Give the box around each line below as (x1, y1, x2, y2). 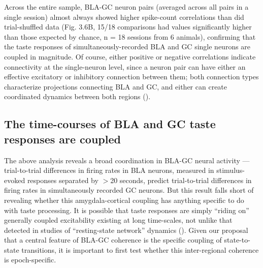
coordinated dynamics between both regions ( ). (4, 91, 151, 102)
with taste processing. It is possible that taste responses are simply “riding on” (4, 204, 249, 215)
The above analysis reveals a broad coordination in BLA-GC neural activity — (4, 155, 250, 165)
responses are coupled (4, 131, 121, 146)
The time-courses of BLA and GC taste (4, 116, 216, 132)
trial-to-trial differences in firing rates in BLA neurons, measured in (4, 165, 214, 175)
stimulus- (216, 165, 245, 175)
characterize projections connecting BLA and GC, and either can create (4, 81, 227, 92)
